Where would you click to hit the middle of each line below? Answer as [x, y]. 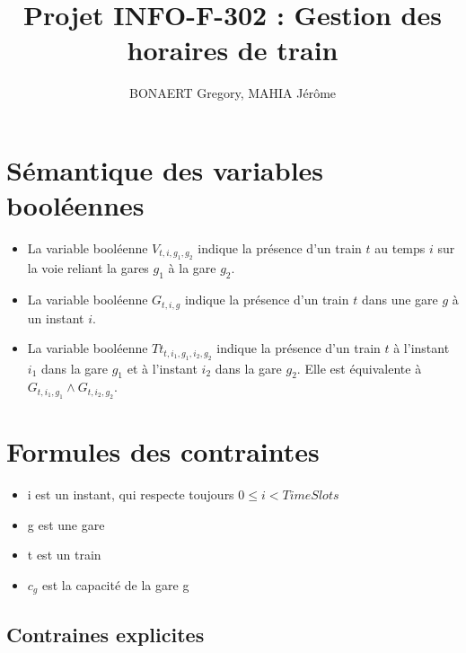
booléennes [75, 205]
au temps [400, 248]
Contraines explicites [106, 634]
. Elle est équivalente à [359, 368]
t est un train [64, 555]
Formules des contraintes [163, 451]
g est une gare [66, 524]
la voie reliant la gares [88, 268]
